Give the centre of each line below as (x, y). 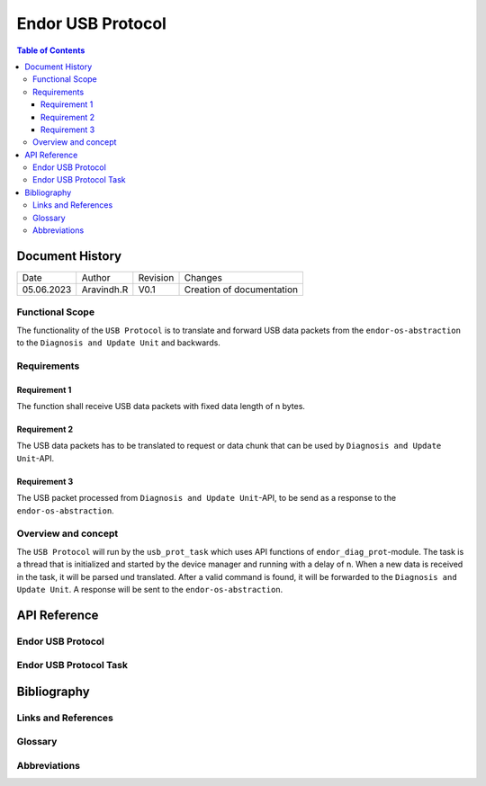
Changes (203, 277)
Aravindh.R (105, 290)
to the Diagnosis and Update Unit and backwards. (118, 343)
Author (96, 277)
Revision (156, 277)
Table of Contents (51, 50)
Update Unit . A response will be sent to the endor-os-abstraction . (150, 589)
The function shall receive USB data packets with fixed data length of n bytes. (161, 406)
